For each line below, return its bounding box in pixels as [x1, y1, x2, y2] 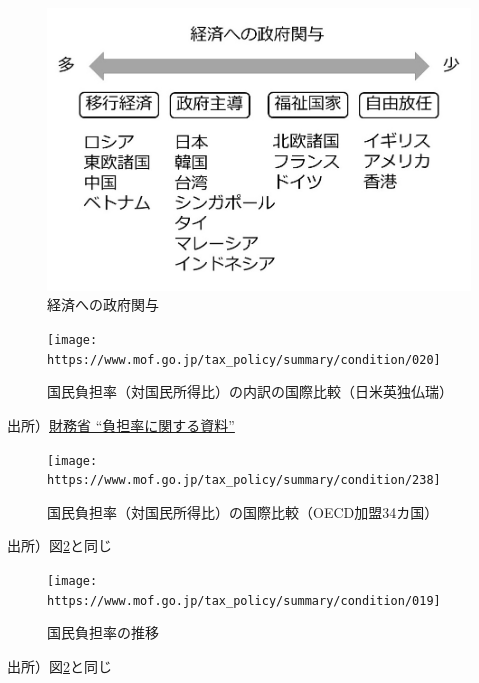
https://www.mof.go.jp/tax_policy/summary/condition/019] [47, 593, 441, 608]
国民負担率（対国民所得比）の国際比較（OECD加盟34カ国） [47, 501, 439, 522]
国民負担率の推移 [47, 622, 159, 643]
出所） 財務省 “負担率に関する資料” [7, 414, 235, 435]
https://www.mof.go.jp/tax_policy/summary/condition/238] [47, 473, 441, 488]
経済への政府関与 [47, 294, 159, 315]
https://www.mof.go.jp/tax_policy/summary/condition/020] [47, 352, 441, 367]
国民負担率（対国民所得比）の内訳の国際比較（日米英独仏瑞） [47, 381, 453, 402]
